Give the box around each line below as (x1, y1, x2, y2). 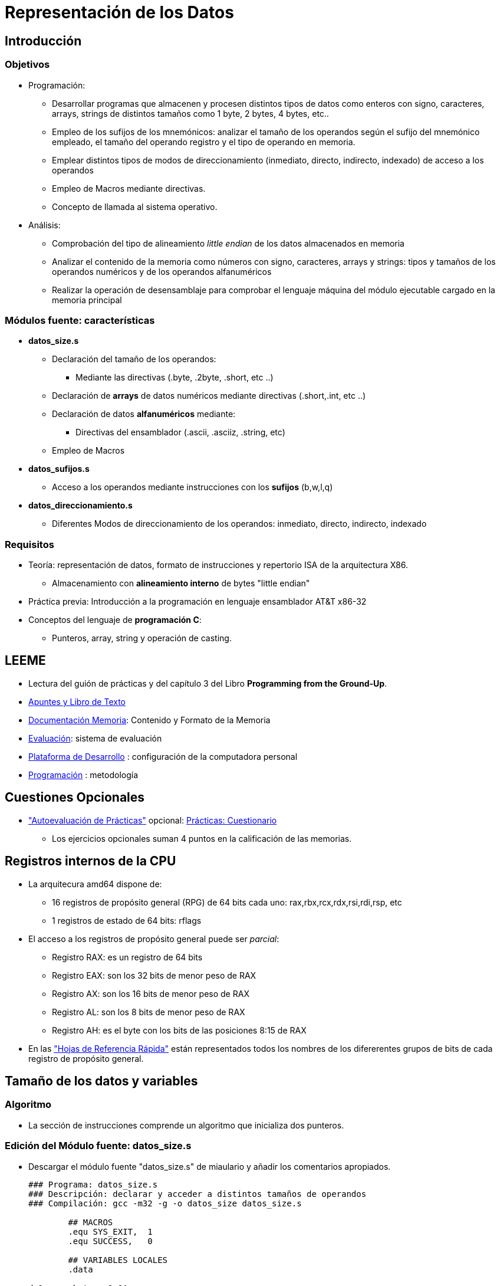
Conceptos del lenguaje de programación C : (28, 615, 202, 625)
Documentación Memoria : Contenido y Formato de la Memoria (28, 714, 271, 725)
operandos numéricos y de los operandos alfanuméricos (52, 266, 272, 277)
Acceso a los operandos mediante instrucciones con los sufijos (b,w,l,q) (52, 482, 333, 493)
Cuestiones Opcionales (5, 790, 145, 805)
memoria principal (52, 294, 122, 305)
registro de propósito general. (28, 1053, 144, 1064)
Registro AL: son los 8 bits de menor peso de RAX (52, 1006, 245, 1017)
